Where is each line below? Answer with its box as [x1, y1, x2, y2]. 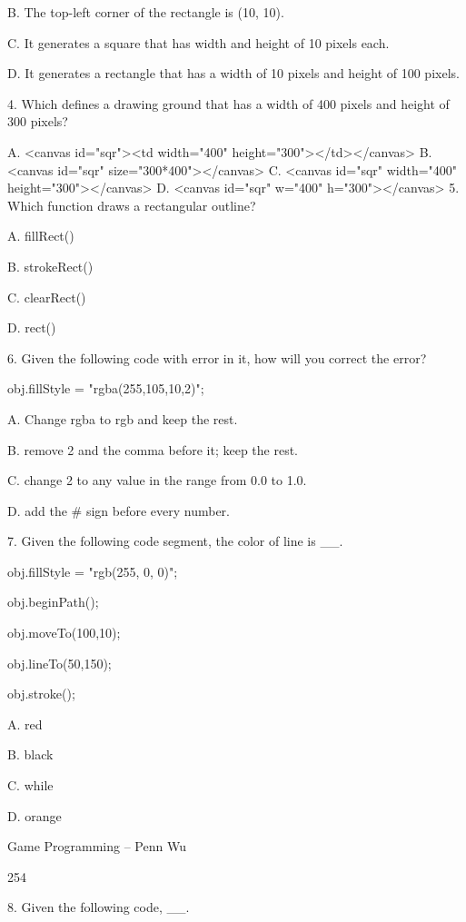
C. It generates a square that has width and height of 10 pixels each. [7, 33, 390, 52]
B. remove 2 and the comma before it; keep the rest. [7, 440, 298, 459]
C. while [7, 776, 54, 795]
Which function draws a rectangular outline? [7, 195, 256, 214]
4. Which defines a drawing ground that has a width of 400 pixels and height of [7, 94, 450, 113]
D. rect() [7, 318, 56, 337]
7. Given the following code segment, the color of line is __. [7, 531, 343, 550]
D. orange [7, 806, 62, 825]
